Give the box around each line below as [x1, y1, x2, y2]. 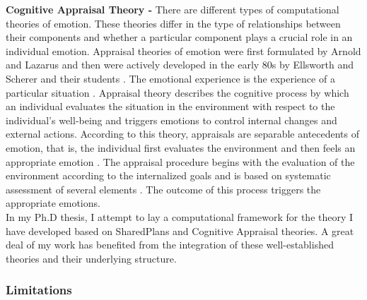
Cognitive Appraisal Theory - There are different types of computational [6, 2, 339, 16]
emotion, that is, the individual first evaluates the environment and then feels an [6, 140, 356, 155]
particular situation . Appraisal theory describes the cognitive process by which [6, 85, 349, 100]
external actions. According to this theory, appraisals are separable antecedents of [6, 126, 360, 141]
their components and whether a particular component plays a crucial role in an [6, 30, 353, 44]
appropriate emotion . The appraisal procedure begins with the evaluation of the [6, 154, 355, 169]
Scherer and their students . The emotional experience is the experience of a [6, 71, 335, 85]
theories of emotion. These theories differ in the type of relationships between [6, 16, 341, 30]
